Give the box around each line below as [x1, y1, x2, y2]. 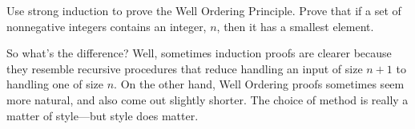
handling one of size [6, 76, 104, 92]
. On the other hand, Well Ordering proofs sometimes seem [114, 76, 405, 92]
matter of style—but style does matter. [6, 107, 199, 123]
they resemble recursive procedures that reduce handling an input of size [6, 60, 363, 76]
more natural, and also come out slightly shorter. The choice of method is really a [6, 91, 409, 107]
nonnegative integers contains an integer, [6, 18, 207, 34]
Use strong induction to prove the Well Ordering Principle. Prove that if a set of [6, 2, 401, 18]
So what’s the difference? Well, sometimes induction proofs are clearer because [6, 45, 392, 61]
